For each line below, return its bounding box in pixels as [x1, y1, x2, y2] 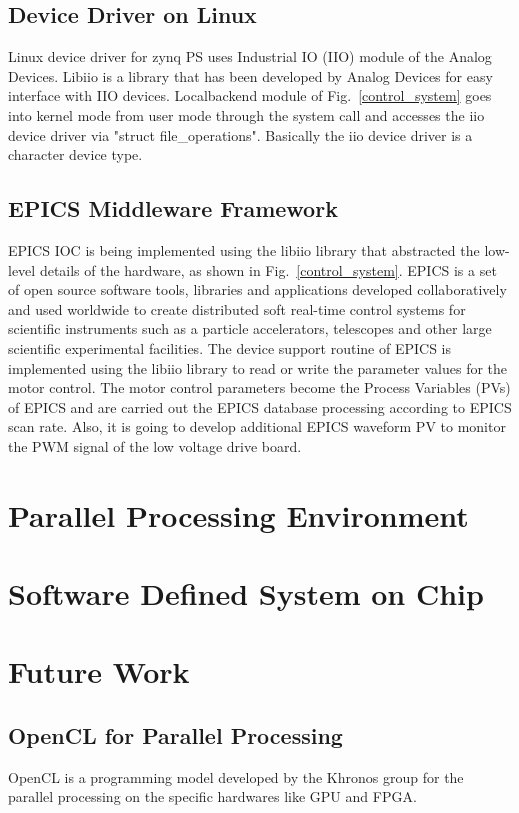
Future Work [8, 651, 190, 692]
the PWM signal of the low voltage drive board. [8, 435, 302, 456]
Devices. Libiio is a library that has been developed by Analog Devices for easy [8, 65, 493, 86]
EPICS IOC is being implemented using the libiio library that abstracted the [8, 239, 480, 260]
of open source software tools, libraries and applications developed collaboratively [8, 279, 507, 300]
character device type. [8, 144, 143, 165]
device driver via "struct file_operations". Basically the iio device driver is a [8, 124, 473, 145]
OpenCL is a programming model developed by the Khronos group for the [8, 766, 464, 787]
